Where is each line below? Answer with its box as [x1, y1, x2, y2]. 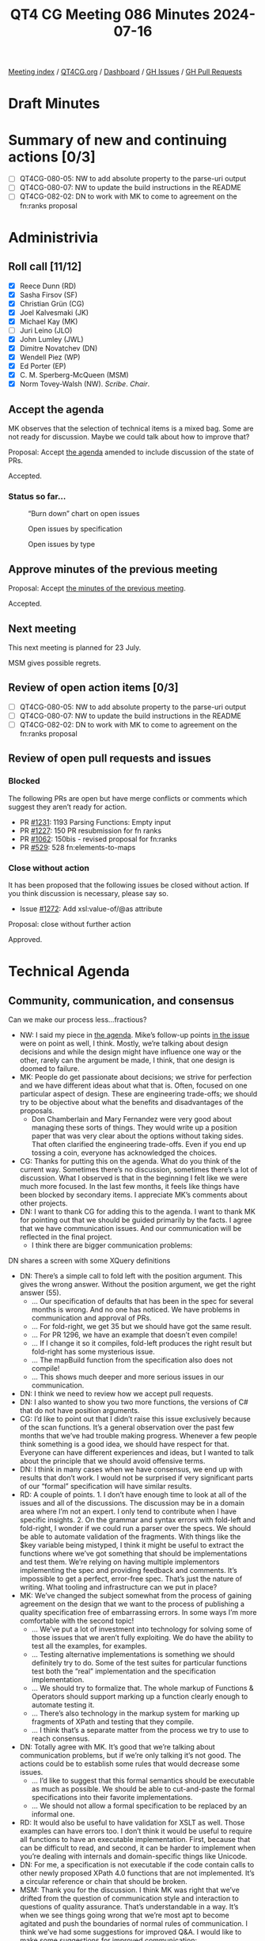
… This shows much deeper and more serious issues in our [31, 1372, 225, 1381]
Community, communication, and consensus [8, 993, 235, 1007]
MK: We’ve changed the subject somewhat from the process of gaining [19, 1590, 252, 1600]
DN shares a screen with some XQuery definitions [8, 1255, 171, 1265]
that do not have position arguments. [19, 1405, 140, 1415]
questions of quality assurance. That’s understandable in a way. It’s [19, 1901, 239, 1911]
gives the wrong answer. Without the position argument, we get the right [19, 1279, 256, 1289]
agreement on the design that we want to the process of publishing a [19, 1599, 245, 1609]
